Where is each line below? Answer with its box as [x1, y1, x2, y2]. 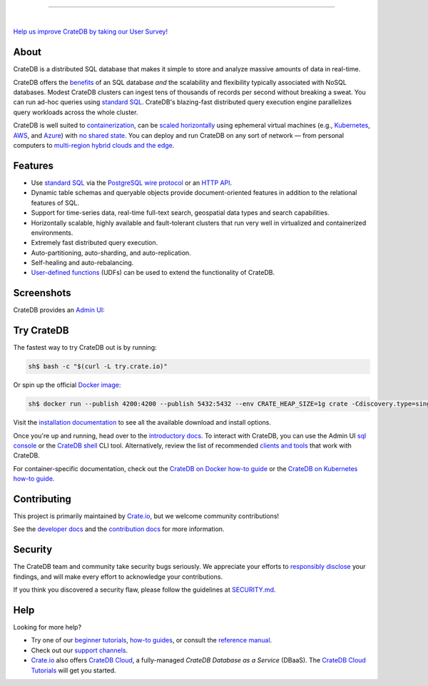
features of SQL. [31, 198, 80, 207]
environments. [31, 228, 73, 237]
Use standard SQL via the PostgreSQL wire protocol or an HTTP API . [31, 178, 233, 187]
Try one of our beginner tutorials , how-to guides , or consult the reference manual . [31, 636, 272, 645]
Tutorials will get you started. [31, 666, 117, 675]
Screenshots [13, 287, 71, 299]
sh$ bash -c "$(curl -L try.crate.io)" [28, 363, 168, 370]
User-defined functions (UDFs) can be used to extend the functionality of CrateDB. [31, 268, 275, 277]
